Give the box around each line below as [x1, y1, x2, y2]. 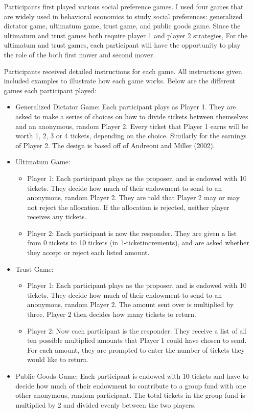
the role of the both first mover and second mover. [4, 49, 155, 59]
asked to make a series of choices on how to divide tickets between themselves [15, 111, 248, 121]
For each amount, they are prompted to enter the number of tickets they [27, 344, 245, 355]
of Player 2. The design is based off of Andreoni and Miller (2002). [15, 140, 215, 150]
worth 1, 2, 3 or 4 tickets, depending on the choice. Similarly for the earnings [15, 130, 247, 141]
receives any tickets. [27, 211, 87, 222]
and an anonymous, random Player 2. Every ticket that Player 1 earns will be [15, 121, 249, 131]
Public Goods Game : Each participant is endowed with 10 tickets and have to [15, 371, 249, 381]
